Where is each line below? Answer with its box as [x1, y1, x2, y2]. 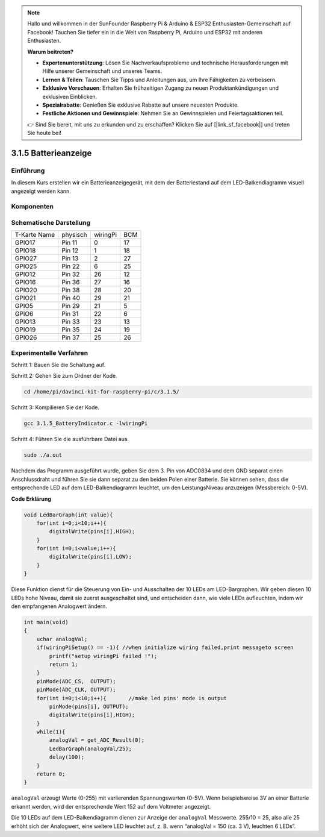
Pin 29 [61, 302, 80, 310]
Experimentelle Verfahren [11, 348, 88, 357]
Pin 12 [61, 246, 79, 255]
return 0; [36, 771, 66, 777]
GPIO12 [14, 270, 36, 278]
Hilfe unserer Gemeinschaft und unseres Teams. [42, 67, 162, 75]
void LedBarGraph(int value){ [23, 511, 113, 518]
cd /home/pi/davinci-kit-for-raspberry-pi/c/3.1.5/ [23, 389, 180, 395]
